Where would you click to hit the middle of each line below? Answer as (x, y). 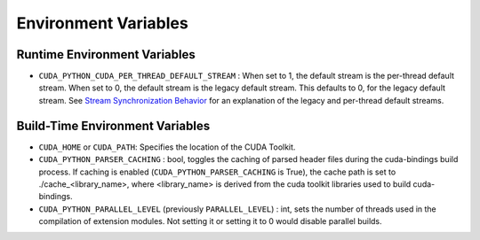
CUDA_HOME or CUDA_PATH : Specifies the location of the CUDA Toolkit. (167, 147)
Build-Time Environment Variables (113, 125)
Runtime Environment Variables (106, 54)
